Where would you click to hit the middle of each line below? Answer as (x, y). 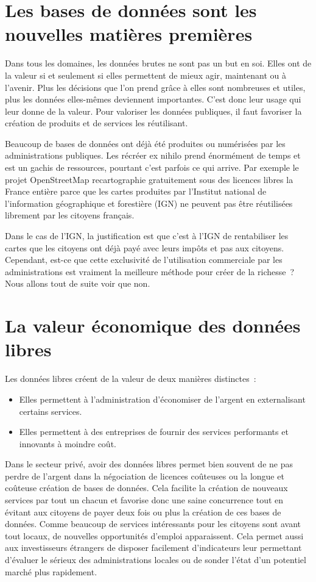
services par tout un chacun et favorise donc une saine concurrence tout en (144, 500)
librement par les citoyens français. (70, 215)
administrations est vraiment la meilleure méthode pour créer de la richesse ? (150, 271)
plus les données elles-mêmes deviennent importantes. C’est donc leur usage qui (153, 99)
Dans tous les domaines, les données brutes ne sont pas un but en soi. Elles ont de (158, 63)
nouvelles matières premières (129, 34)
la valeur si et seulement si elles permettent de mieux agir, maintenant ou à (146, 75)
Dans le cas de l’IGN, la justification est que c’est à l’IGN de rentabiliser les (147, 236)
